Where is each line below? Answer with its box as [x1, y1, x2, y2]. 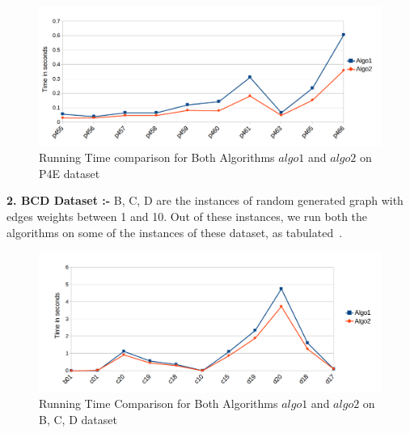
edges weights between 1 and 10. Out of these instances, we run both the [6, 208, 368, 225]
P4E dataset [39, 164, 100, 181]
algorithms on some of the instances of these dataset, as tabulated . [6, 223, 343, 240]
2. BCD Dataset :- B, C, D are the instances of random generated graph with [6, 192, 404, 209]
